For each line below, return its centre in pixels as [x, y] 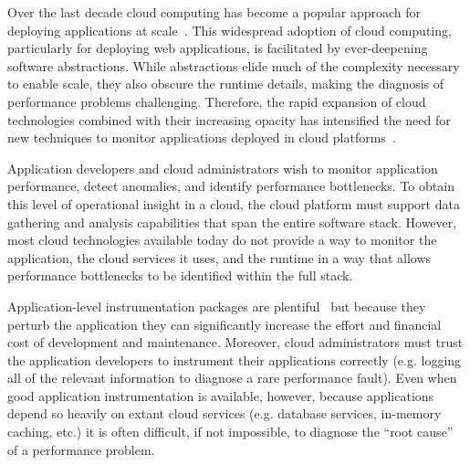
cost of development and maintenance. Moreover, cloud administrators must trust [235, 342]
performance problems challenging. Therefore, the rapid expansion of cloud [217, 101]
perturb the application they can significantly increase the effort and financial [225, 324]
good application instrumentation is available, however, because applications [221, 395]
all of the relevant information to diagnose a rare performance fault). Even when [232, 378]
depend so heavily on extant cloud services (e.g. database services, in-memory [225, 413]
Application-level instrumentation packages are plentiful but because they [217, 306]
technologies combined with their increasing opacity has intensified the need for [229, 119]
